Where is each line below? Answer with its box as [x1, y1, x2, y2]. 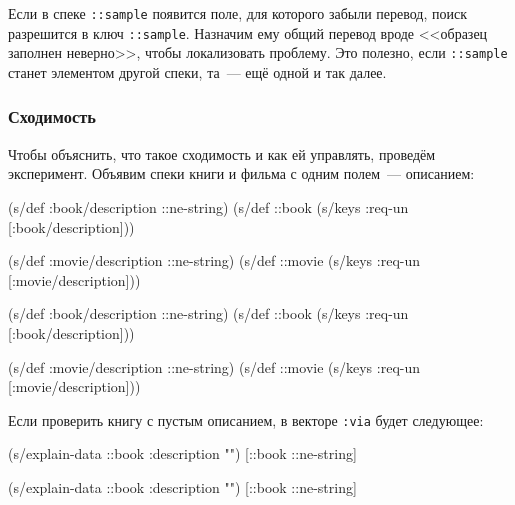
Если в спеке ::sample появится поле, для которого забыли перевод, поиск [8, 3, 468, 23]
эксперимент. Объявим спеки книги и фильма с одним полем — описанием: [8, 163, 475, 184]
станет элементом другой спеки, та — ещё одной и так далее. [8, 61, 387, 82]
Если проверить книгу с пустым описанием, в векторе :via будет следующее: [8, 409, 484, 430]
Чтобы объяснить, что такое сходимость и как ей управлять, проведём [8, 143, 436, 164]
